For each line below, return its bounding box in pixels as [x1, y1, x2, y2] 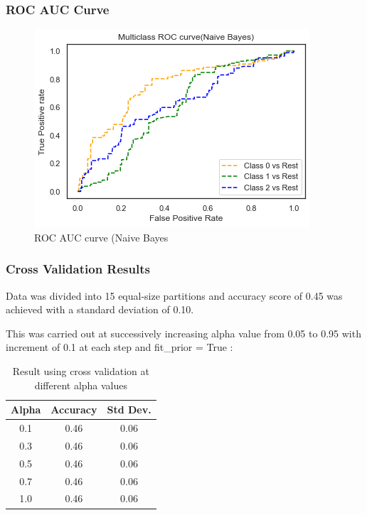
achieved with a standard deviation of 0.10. [6, 302, 194, 317]
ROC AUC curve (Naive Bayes [34, 229, 169, 244]
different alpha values [34, 377, 128, 392]
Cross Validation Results [6, 260, 150, 278]
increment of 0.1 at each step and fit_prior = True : [6, 340, 233, 354]
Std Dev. [107, 402, 151, 417]
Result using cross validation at [12, 364, 149, 378]
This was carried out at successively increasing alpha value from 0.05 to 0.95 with [6, 325, 361, 340]
